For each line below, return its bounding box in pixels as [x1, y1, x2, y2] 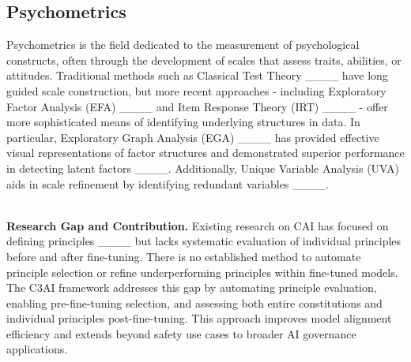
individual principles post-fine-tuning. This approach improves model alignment [6, 310, 392, 327]
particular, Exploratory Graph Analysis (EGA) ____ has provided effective [6, 129, 379, 145]
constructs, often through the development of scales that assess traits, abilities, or [6, 51, 402, 68]
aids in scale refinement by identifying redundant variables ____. [6, 175, 329, 192]
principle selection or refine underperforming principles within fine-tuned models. [6, 263, 398, 280]
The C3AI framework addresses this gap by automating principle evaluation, [6, 279, 377, 296]
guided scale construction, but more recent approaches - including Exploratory [6, 82, 386, 99]
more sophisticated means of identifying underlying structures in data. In [6, 114, 360, 130]
